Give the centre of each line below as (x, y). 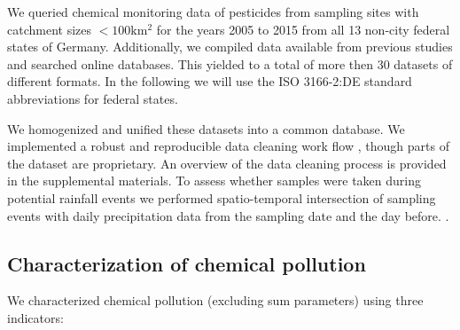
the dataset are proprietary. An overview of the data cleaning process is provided (227, 163)
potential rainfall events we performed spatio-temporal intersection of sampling (222, 197)
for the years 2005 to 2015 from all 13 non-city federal (303, 29)
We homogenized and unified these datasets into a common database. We (206, 128)
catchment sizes (50, 29)
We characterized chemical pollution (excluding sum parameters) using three (215, 300)
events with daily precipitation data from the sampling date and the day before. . (228, 215)
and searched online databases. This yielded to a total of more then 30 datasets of (230, 63)
